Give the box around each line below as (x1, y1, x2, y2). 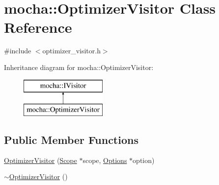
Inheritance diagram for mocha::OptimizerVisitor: (4, 62, 154, 72)
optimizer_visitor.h (42, 46, 101, 56)
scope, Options (82, 155, 127, 165)
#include (4, 46, 31, 56)
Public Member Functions (4, 132, 138, 147)
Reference (4, 17, 72, 37)
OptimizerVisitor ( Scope (4, 155, 77, 165)
